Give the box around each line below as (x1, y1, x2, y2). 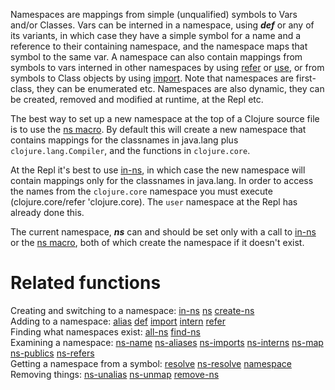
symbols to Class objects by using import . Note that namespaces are (10, 72, 294, 84)
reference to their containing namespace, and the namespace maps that (10, 40, 308, 52)
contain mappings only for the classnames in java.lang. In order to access (10, 175, 314, 186)
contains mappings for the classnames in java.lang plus (10, 134, 239, 146)
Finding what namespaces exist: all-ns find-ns (10, 325, 201, 338)
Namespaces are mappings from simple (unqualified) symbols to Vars (10, 9, 298, 20)
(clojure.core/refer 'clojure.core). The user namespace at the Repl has (10, 196, 298, 208)
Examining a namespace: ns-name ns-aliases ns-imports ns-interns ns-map (10, 336, 324, 348)
